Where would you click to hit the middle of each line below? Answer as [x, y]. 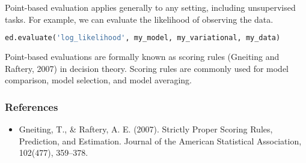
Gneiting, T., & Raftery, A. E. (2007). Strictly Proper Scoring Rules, [146, 129]
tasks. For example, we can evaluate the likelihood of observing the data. [139, 19]
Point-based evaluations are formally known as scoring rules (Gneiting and [142, 57]
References [32, 106]
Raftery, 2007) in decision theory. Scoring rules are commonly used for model [147, 68]
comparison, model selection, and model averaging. [98, 80]
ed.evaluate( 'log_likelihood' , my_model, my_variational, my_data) [143, 38]
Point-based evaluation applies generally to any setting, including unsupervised [150, 7]
